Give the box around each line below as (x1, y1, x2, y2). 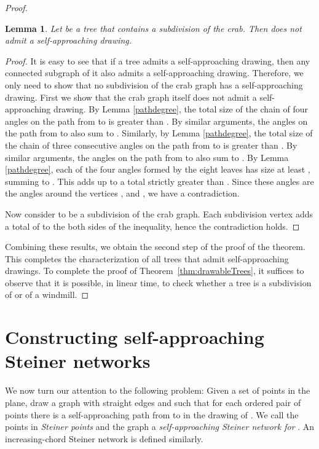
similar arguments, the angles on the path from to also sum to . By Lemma (5, 150, 289, 163)
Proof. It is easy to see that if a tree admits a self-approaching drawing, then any (5, 54, 310, 67)
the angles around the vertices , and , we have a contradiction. (5, 187, 240, 200)
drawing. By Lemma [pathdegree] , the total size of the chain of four (53, 103, 308, 115)
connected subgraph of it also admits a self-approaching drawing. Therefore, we (5, 66, 304, 79)
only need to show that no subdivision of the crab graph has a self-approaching (5, 78, 303, 91)
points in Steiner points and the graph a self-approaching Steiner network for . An (5, 420, 315, 433)
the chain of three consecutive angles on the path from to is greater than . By (5, 138, 297, 151)
